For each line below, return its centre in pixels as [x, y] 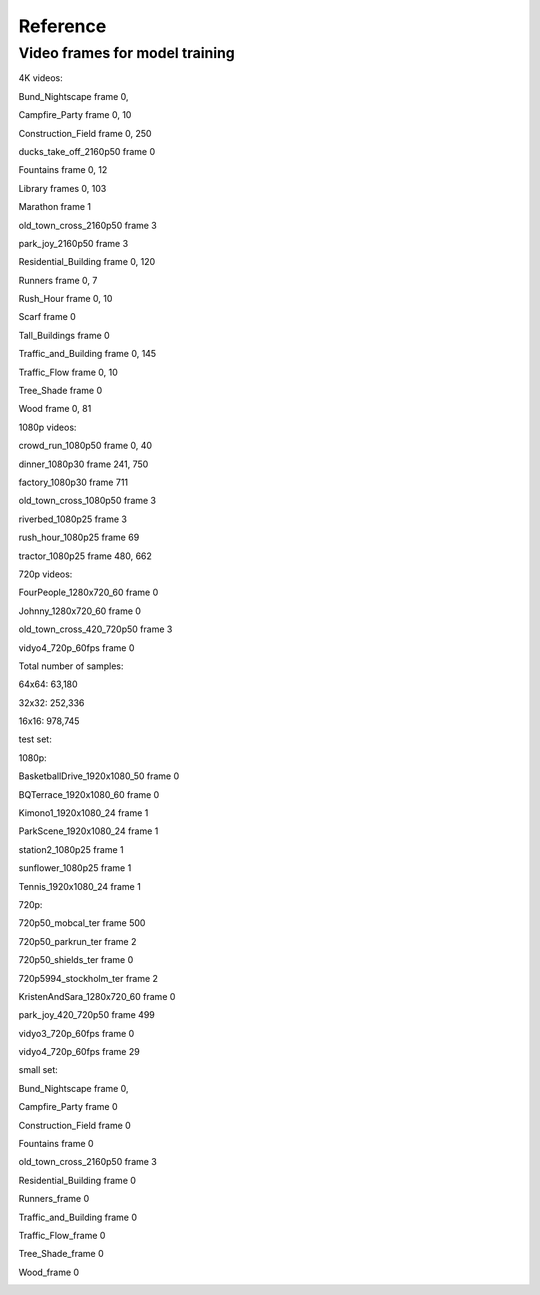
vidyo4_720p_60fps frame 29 [79, 1052]
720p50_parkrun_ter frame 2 [77, 941]
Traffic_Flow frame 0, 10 [68, 372]
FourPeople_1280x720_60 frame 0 [88, 592]
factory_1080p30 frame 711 [73, 482]
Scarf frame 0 [47, 317]
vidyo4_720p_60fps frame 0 [76, 647]
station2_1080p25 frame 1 [71, 849]
